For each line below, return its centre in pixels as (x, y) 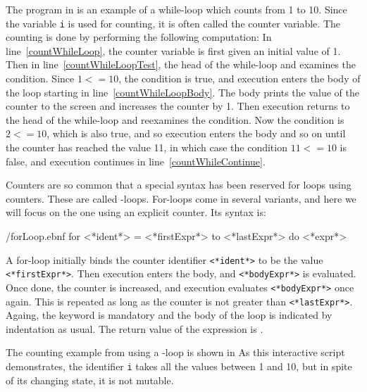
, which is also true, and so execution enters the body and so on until (196, 133)
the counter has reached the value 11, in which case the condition (147, 147)
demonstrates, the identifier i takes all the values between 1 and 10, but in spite (179, 366)
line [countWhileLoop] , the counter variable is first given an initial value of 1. (173, 50)
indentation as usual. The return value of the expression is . (135, 328)
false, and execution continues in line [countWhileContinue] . (136, 161)
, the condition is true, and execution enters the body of (240, 78)
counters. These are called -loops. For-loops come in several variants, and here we (181, 198)
